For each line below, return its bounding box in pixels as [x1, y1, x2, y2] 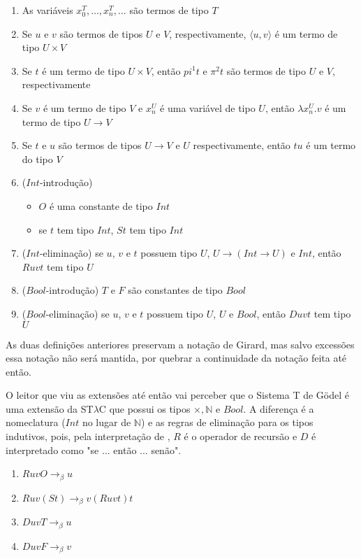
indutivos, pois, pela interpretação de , [6, 429, 170, 444]
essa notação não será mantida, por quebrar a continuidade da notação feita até [6, 351, 347, 365]
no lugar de [82, 415, 131, 430]
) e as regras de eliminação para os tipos [140, 415, 314, 430]
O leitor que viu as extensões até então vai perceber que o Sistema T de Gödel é [6, 388, 350, 402]
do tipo [22, 151, 53, 166]
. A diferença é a [243, 401, 314, 416]
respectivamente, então [193, 138, 290, 153]
